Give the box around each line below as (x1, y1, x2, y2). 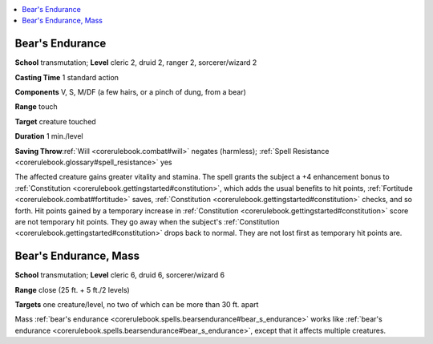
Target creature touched (14, 116, 96, 126)
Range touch (14, 102, 58, 111)
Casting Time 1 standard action (14, 72, 119, 82)
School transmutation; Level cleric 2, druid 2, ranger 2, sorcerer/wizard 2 (14, 58, 257, 67)
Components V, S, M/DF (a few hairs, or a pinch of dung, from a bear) (14, 87, 246, 97)
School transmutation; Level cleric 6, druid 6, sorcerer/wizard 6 (14, 270, 225, 280)
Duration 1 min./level (14, 132, 83, 141)
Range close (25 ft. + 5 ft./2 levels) (14, 285, 130, 294)
